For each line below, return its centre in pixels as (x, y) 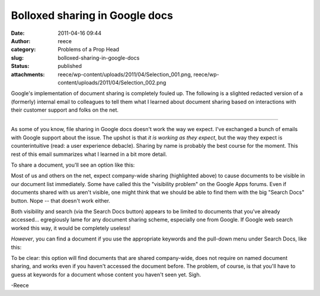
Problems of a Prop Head (89, 50)
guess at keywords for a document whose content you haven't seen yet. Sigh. (106, 274)
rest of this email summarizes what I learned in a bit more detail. (89, 154)
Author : (21, 41)
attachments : (28, 74)
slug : (17, 58)
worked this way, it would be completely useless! (71, 228)
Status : (20, 66)
